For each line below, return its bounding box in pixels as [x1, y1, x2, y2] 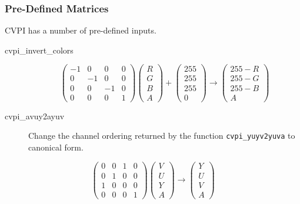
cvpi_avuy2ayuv [5, 109, 65, 122]
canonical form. [28, 141, 84, 153]
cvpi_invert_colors [5, 44, 74, 56]
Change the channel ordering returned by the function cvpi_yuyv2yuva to [28, 129, 295, 142]
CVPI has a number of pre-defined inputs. [5, 24, 156, 36]
